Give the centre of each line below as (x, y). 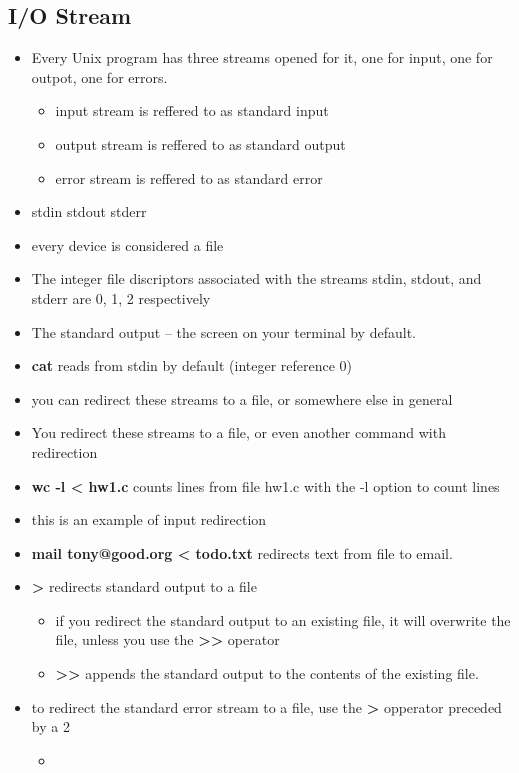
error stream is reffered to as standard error (189, 177)
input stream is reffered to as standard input (192, 110)
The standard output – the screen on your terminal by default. (223, 331)
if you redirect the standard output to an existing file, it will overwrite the (283, 619)
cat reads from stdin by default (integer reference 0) (192, 365)
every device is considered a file (127, 244)
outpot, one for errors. (99, 76)
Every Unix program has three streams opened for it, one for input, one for (262, 57)
